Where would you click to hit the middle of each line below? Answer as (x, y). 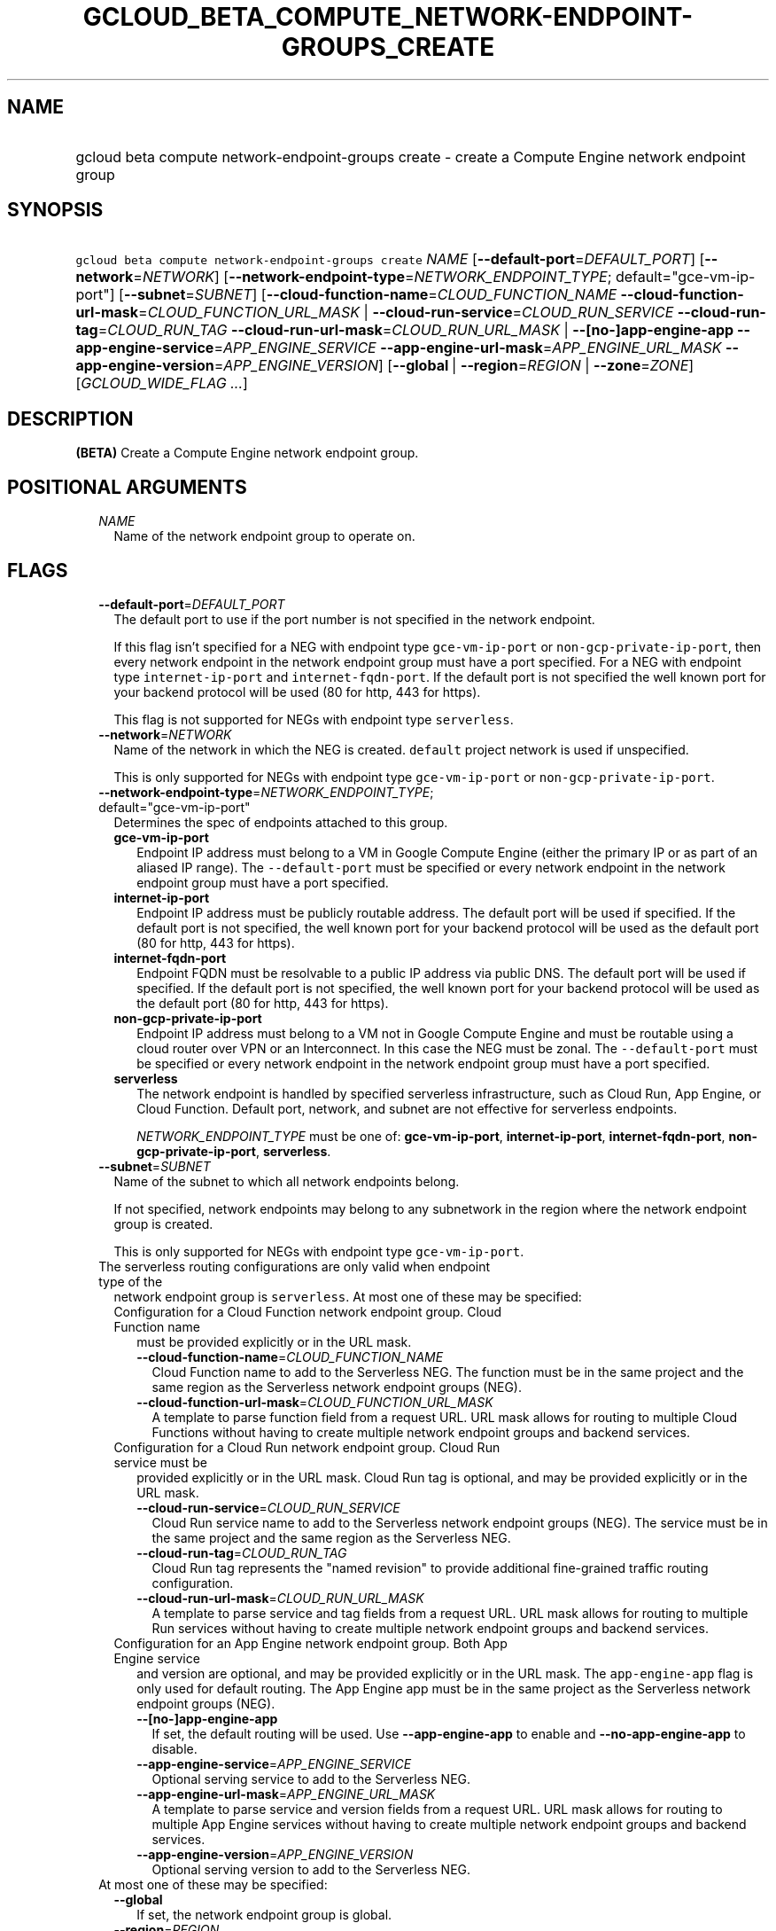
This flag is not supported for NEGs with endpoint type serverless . (314, 719)
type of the (131, 1281)
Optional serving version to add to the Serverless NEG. (311, 1869)
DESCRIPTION (70, 418)
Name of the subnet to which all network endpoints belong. (287, 1181)
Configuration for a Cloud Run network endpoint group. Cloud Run (307, 1447)
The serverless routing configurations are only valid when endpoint (295, 1266)
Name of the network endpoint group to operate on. (264, 536)
